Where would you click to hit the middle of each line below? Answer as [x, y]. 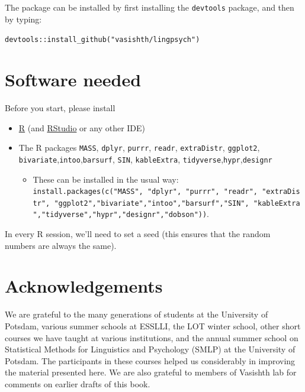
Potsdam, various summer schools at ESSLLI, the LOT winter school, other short [153, 326]
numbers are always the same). [61, 245]
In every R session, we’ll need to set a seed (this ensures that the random [138, 234]
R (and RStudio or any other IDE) [82, 127]
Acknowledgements [84, 286]
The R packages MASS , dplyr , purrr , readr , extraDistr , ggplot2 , [139, 148]
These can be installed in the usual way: [106, 179]
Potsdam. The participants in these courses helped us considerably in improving [150, 360]
